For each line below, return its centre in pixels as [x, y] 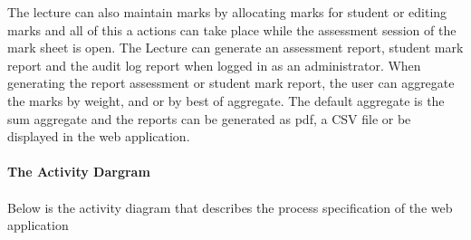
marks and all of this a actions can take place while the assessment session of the [232, 29]
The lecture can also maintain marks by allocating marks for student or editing [227, 12]
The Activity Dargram [79, 172]
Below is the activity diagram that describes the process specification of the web [230, 207]
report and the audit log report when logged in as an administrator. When [214, 65]
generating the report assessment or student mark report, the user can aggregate [231, 83]
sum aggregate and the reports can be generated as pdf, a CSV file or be [209, 118]
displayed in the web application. [99, 136]
